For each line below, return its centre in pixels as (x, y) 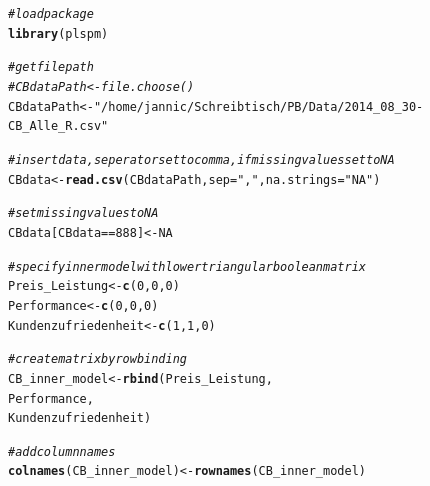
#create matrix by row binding (98, 359)
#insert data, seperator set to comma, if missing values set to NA (201, 159)
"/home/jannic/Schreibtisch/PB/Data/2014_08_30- (258, 106)
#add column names (62, 451)
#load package (51, 14)
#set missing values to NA (83, 213)
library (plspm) (58, 33)
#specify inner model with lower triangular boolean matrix (187, 266)
